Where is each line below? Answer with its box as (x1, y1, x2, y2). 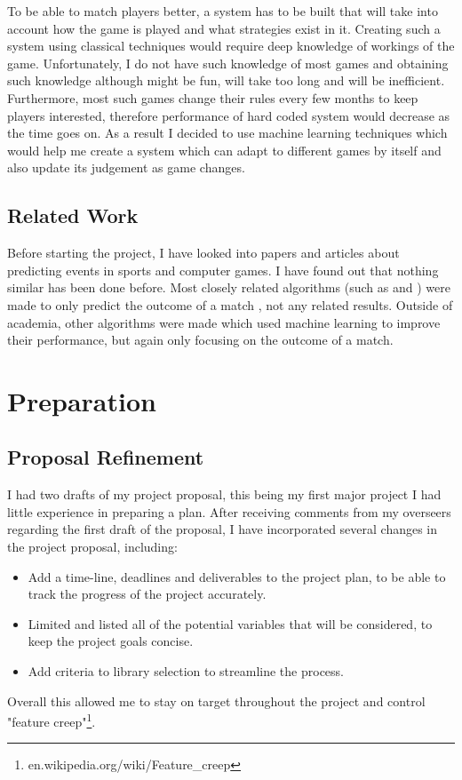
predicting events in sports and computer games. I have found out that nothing (7, 260, 439, 279)
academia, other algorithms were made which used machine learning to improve (7, 313, 441, 331)
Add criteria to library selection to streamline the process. (28, 662, 344, 681)
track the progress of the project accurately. (28, 585, 267, 603)
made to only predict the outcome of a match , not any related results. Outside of (7, 295, 453, 314)
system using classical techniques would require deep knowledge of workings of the (7, 36, 455, 55)
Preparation (7, 382, 156, 418)
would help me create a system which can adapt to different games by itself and (7, 140, 442, 159)
